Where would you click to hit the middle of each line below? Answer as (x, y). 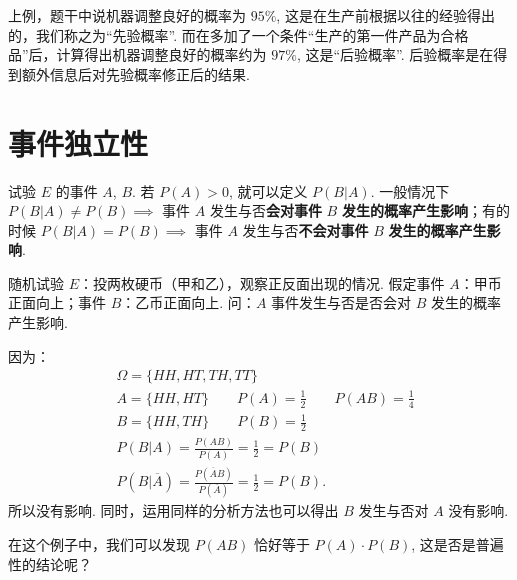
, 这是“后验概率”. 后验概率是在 (395, 54)
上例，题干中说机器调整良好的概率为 (127, 15)
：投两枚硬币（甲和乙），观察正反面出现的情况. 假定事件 (262, 282)
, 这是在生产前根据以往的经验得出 (385, 15)
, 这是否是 (443, 543)
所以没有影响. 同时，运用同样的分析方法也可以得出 (173, 510)
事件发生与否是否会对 (341, 302)
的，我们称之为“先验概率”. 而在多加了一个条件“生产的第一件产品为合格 (238, 34)
